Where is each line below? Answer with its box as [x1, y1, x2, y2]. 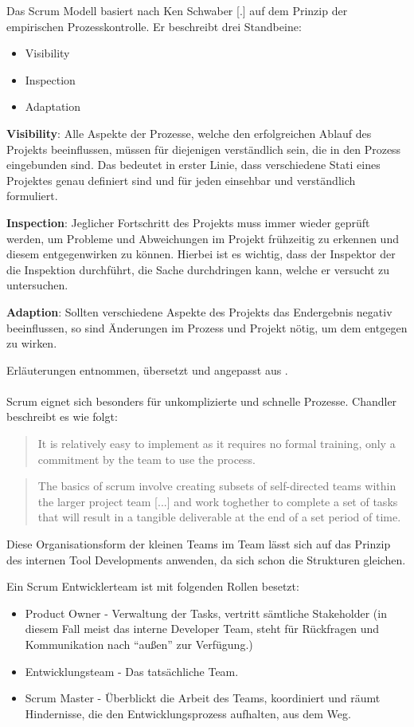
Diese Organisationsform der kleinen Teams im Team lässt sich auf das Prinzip [6, 536, 391, 552]
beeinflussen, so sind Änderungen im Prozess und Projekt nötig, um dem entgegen [6, 319, 408, 336]
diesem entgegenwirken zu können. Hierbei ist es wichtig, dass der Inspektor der [6, 246, 396, 262]
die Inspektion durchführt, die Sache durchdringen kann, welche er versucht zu [6, 261, 390, 277]
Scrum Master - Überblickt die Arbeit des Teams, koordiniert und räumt [25, 690, 381, 706]
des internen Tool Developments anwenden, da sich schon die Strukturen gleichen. [6, 551, 406, 568]
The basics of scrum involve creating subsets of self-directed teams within [37, 477, 396, 494]
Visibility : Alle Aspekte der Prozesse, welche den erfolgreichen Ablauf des [6, 124, 372, 141]
